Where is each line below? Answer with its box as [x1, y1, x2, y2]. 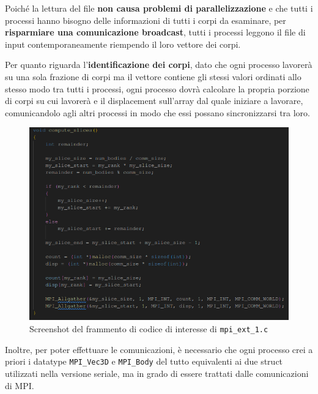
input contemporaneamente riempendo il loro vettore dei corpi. [5, 37, 241, 50]
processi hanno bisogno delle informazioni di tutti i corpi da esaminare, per [5, 13, 286, 26]
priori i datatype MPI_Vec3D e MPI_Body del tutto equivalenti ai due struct [5, 355, 283, 368]
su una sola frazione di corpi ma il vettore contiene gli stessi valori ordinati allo [5, 70, 301, 83]
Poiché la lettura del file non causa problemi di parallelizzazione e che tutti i [5, 2, 313, 14]
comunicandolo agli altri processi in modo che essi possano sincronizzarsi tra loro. [5, 106, 310, 119]
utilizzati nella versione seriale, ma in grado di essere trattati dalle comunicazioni [5, 366, 309, 379]
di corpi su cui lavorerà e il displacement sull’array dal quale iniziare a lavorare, [5, 94, 303, 107]
